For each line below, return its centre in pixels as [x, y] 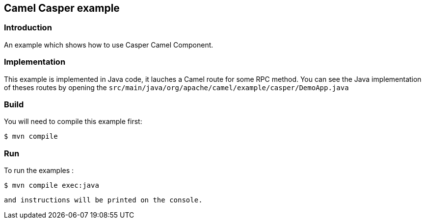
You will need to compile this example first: [73, 122]
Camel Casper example [62, 8]
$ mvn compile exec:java [52, 186]
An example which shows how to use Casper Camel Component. [109, 45]
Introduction [28, 28]
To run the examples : [39, 171]
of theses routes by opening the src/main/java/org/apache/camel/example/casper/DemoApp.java [176, 87]
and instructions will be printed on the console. [103, 200]
